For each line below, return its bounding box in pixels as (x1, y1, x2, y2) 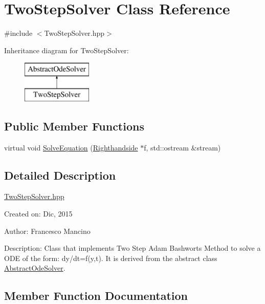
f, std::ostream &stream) (144, 142, 221, 153)
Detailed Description (4, 167, 116, 183)
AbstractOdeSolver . (4, 263, 65, 273)
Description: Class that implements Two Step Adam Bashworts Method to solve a (4, 243, 261, 253)
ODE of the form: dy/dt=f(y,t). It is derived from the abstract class (4, 252, 217, 263)
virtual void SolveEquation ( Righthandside (4, 142, 138, 153)
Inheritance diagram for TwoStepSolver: (4, 45, 129, 55)
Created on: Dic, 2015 (4, 208, 73, 219)
